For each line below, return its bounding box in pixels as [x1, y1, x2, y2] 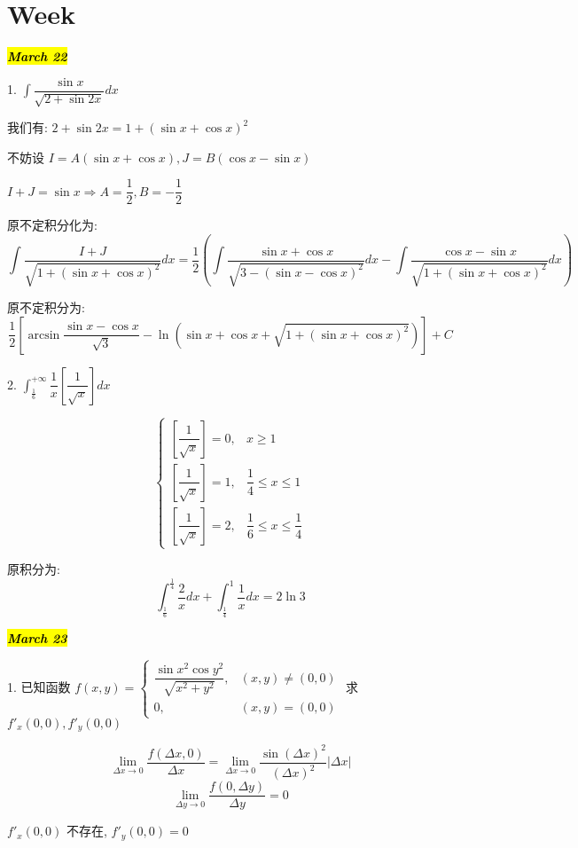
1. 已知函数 [7, 678, 71, 695]
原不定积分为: [7, 298, 85, 317]
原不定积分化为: [7, 216, 98, 234]
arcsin [27, 328, 60, 342]
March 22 [7, 47, 67, 66]
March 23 [7, 629, 67, 648]
